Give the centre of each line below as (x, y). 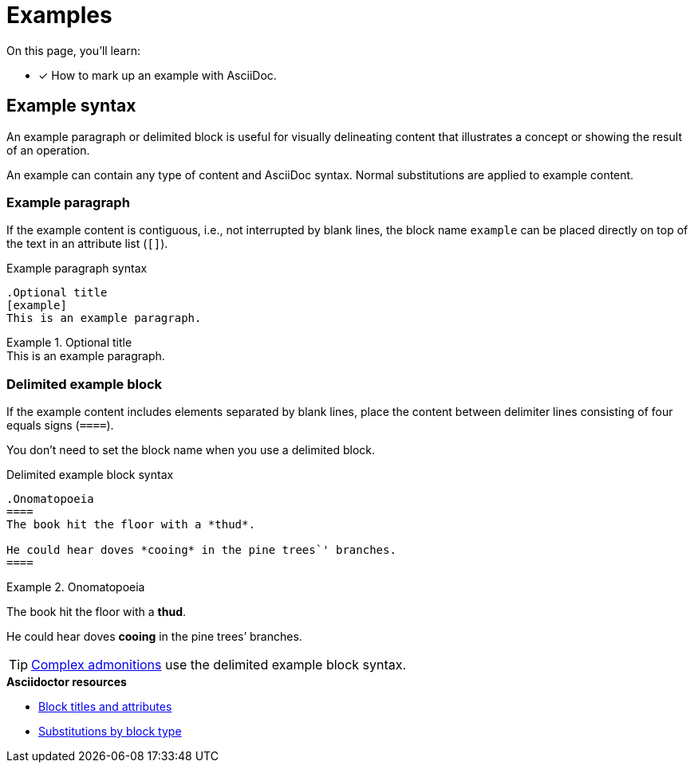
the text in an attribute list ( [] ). (87, 244)
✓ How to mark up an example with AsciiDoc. (158, 75)
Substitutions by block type (110, 732)
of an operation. (48, 150)
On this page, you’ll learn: (73, 50)
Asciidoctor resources (67, 682)
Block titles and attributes (105, 707)
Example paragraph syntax (77, 269)
